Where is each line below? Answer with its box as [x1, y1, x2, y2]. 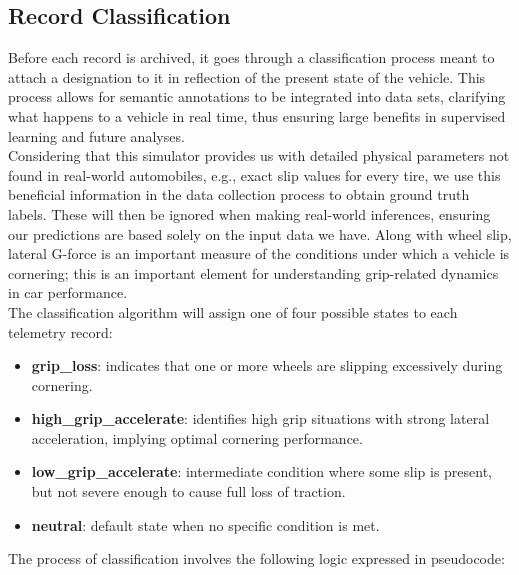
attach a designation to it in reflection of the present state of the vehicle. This [8, 66, 486, 87]
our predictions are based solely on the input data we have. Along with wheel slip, [8, 223, 512, 244]
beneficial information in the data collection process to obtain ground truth [8, 184, 470, 205]
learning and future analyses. [8, 125, 185, 146]
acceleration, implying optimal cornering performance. [31, 427, 363, 448]
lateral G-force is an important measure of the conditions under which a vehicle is [8, 243, 510, 264]
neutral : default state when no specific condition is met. [31, 514, 380, 535]
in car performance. [8, 282, 128, 303]
